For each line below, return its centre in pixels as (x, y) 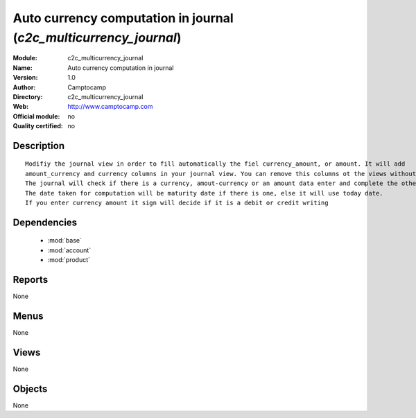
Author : (24, 87)
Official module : (36, 116)
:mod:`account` (69, 250)
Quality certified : (38, 126)
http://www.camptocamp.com (110, 107)
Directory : (28, 96)
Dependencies (45, 222)
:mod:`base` (65, 241)
